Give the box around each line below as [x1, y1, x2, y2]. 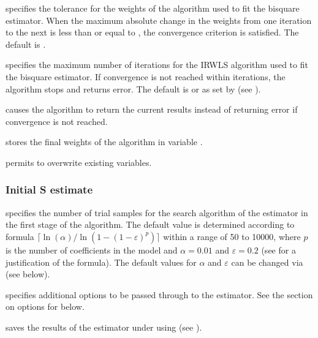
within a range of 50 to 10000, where [163, 230, 301, 242]
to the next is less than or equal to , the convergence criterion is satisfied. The [6, 26, 299, 39]
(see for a [261, 243, 296, 256]
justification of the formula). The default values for [6, 255, 197, 268]
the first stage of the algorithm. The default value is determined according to [6, 218, 295, 231]
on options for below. [6, 300, 85, 313]
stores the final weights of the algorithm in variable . [6, 135, 203, 148]
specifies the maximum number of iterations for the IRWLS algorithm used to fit [6, 58, 308, 71]
